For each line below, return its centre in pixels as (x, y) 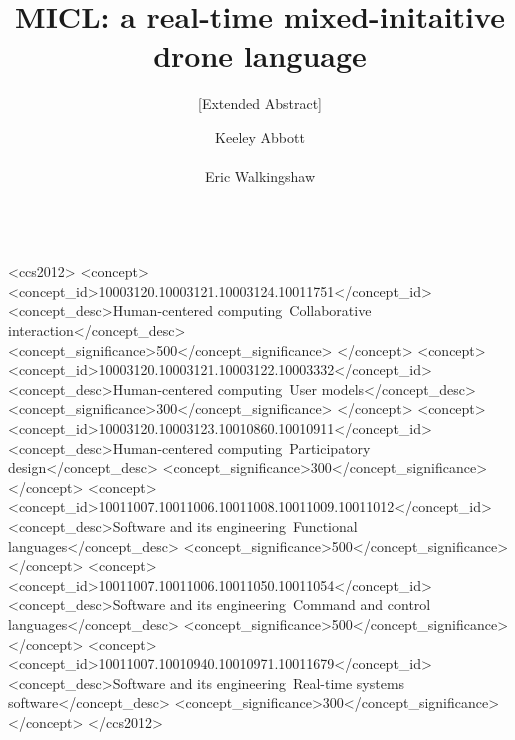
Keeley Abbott (260, 136)
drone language (260, 55)
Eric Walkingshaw (260, 176)
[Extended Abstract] (260, 103)
